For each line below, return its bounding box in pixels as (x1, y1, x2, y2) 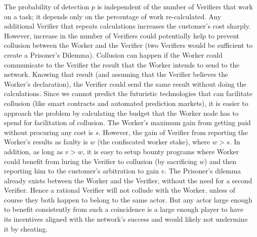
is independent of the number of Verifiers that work (97, 1, 253, 11)
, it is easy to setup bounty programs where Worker (83, 146, 239, 156)
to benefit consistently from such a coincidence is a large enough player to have (4, 204, 244, 214)
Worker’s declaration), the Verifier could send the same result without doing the (4, 78, 247, 89)
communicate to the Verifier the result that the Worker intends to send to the (4, 59, 240, 69)
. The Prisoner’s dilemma (164, 166, 241, 176)
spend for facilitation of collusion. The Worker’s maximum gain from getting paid (4, 117, 251, 128)
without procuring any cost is (4, 127, 93, 137)
